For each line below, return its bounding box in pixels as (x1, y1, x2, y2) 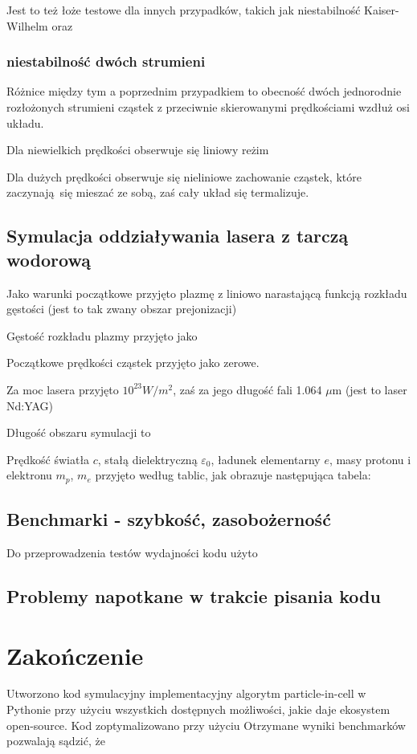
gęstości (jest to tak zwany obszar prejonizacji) (6, 300, 237, 317)
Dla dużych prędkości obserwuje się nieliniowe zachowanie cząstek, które (6, 168, 362, 185)
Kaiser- (364, 2, 399, 18)
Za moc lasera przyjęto (6, 381, 119, 397)
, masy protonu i (329, 450, 411, 467)
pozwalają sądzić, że (6, 732, 105, 749)
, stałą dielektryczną (97, 450, 198, 467)
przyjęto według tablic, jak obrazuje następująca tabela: (95, 467, 371, 483)
